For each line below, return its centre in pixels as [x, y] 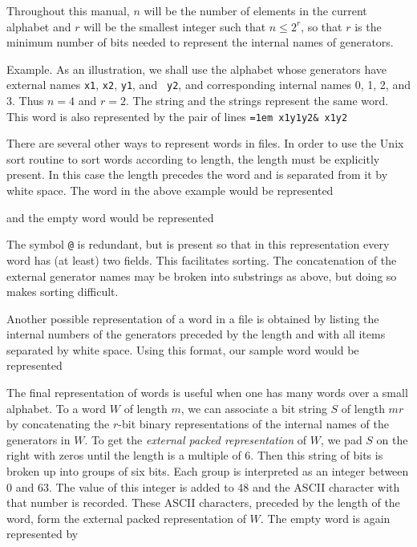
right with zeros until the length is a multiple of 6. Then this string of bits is [195, 455]
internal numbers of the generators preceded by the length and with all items [196, 334]
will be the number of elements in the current [255, 10]
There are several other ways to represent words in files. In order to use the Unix [205, 143]
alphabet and [39, 26]
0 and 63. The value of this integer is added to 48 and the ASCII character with [203, 486]
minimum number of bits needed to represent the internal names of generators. [200, 42]
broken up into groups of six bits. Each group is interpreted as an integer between [208, 471]
